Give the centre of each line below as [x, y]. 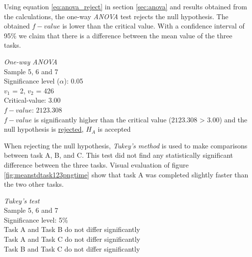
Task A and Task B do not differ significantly [72, 229]
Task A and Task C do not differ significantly [72, 239]
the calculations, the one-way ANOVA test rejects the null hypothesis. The [116, 16]
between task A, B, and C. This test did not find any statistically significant [119, 155]
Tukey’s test [22, 200]
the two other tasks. [34, 184]
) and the [233, 119]
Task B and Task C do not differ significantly [72, 248]
